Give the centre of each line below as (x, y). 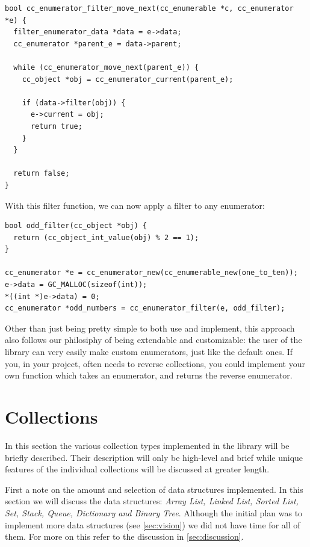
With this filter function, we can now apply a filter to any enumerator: (135, 205)
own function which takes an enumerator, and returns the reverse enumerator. (149, 375)
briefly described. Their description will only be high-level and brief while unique (154, 457)
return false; (42, 174)
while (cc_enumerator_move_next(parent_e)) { (106, 67)
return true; (56, 126)
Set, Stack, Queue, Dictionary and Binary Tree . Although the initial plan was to (154, 512)
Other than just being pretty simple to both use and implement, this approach (150, 328)
